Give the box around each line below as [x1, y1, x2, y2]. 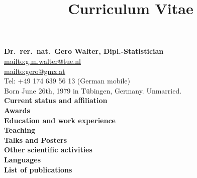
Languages [4, 154, 41, 164]
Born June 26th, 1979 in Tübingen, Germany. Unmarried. [4, 85, 182, 96]
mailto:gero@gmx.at [4, 65, 65, 76]
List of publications [4, 164, 72, 174]
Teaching [4, 125, 36, 135]
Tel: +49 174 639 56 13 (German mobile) [4, 75, 130, 86]
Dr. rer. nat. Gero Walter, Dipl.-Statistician [4, 46, 164, 56]
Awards [4, 105, 30, 115]
